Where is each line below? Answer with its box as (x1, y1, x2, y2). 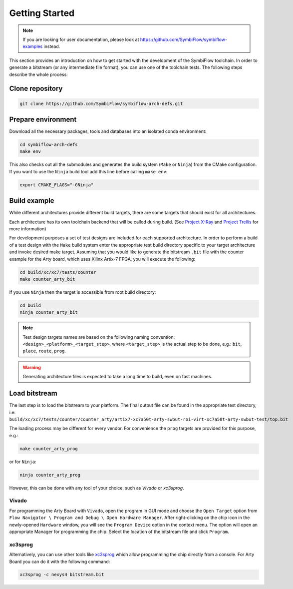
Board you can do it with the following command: (9, 559, 110, 565)
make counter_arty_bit (19, 276, 75, 282)
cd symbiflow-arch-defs (19, 141, 78, 147)
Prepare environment (9, 115, 77, 123)
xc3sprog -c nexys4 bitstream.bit (19, 572, 104, 578)
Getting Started (9, 7, 75, 18)
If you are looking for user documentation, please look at (22, 36, 139, 42)
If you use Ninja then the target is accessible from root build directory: (9, 289, 156, 295)
